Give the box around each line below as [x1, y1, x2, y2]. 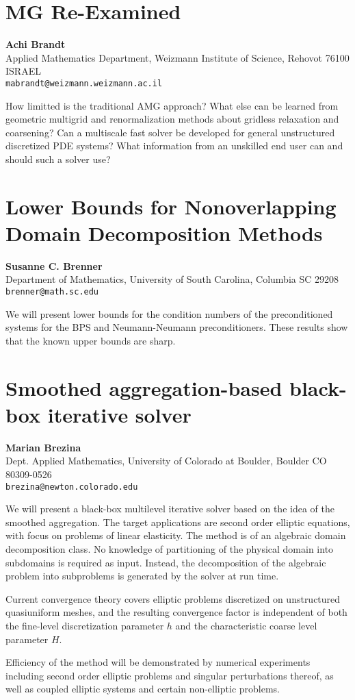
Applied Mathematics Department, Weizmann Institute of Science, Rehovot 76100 [5, 50, 350, 64]
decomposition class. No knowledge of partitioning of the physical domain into [5, 542, 334, 555]
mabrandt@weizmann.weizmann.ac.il [5, 78, 163, 88]
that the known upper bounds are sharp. [5, 333, 176, 347]
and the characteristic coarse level [175, 618, 317, 632]
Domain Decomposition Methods [5, 218, 323, 247]
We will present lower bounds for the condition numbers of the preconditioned [5, 306, 333, 321]
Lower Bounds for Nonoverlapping [5, 192, 337, 220]
